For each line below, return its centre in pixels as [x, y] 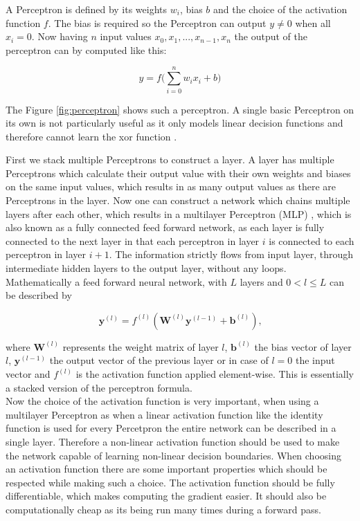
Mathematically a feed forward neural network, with [116, 281]
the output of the [271, 36]
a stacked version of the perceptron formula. [99, 387]
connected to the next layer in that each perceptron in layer [133, 240]
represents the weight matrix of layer [141, 346]
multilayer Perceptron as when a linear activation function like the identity [164, 414]
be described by [39, 295]
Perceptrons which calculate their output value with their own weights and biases [178, 173]
